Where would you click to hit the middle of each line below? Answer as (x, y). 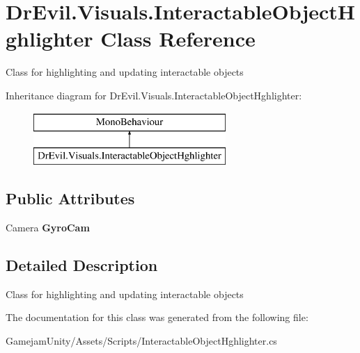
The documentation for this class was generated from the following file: (157, 317)
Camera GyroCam (48, 227)
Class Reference (178, 39)
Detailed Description (82, 264)
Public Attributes (70, 198)
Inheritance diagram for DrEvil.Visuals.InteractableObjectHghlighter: (154, 95)
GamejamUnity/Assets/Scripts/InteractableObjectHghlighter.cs (141, 340)
